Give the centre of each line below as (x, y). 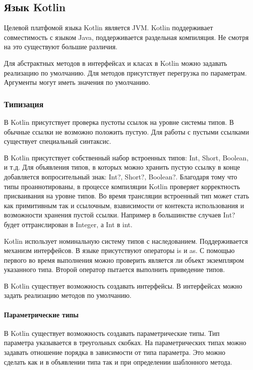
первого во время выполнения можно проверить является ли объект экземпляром (124, 260)
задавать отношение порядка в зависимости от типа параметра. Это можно (115, 352)
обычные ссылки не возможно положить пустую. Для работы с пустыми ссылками (126, 131)
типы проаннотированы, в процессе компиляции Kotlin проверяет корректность (122, 186)
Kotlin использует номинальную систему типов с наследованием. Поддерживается (126, 241)
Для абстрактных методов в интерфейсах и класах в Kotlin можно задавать (116, 63)
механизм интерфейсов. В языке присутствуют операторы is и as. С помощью (119, 250)
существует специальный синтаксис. (58, 141)
